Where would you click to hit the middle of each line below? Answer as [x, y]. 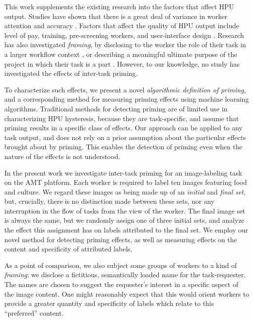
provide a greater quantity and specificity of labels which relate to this [109, 303]
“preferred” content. [34, 312]
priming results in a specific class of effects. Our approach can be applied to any [124, 128]
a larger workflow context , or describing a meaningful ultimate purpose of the [121, 54]
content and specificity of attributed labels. [68, 249]
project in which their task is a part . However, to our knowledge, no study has [122, 63]
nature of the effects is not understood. [62, 156]
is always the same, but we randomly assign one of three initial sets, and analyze [125, 220]
